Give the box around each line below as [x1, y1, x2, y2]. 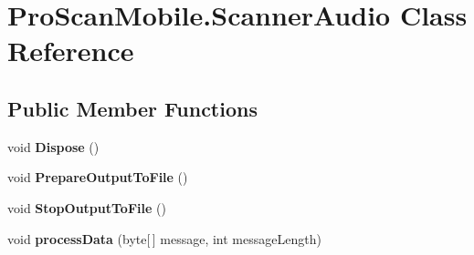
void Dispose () [7, 137, 100, 156]
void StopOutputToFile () [7, 198, 166, 217]
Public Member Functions [7, 94, 258, 122]
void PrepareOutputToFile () [7, 168, 188, 187]
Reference [7, 32, 134, 69]
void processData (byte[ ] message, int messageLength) [7, 229, 321, 248]
